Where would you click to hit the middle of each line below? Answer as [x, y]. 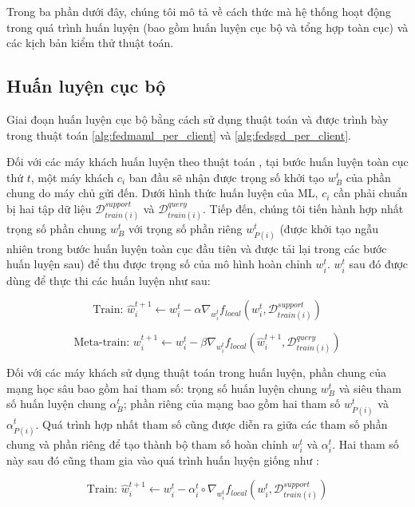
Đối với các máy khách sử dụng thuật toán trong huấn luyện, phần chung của [196, 372]
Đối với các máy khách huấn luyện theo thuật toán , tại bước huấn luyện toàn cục [207, 162]
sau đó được [379, 264]
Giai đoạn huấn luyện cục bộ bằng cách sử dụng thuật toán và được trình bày [198, 119]
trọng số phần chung [57, 228]
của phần [368, 177]
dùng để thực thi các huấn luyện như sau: [109, 280]
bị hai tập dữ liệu [49, 208]
